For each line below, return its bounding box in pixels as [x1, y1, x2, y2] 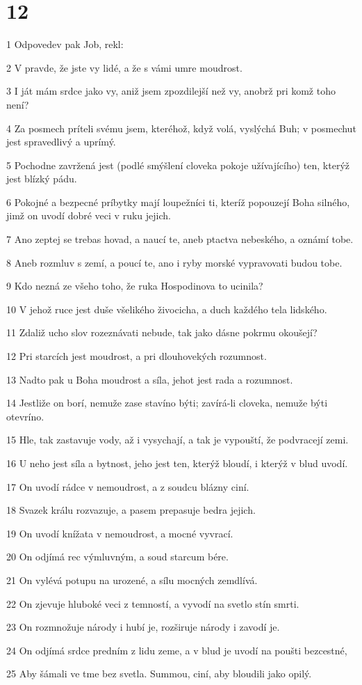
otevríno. [6, 409, 44, 423]
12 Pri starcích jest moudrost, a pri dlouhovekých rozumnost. [6, 349, 267, 363]
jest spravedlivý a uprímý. [6, 134, 116, 149]
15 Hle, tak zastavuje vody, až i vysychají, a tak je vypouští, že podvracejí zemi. [6, 432, 349, 447]
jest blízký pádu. [6, 171, 77, 186]
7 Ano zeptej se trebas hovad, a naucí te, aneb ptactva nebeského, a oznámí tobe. [6, 232, 354, 246]
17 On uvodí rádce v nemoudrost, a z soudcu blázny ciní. [6, 479, 249, 494]
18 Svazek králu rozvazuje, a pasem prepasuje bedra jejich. [6, 503, 256, 517]
